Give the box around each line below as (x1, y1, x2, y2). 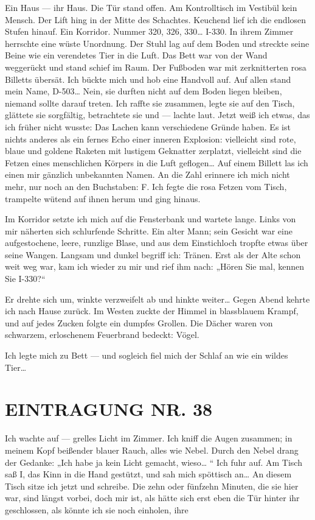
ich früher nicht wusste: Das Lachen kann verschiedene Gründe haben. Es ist (5, 120, 291, 133)
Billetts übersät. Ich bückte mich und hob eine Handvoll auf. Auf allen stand (5, 72, 291, 85)
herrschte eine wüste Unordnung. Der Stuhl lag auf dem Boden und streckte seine (5, 37, 310, 49)
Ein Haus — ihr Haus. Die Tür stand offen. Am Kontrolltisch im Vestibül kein (5, 1, 297, 13)
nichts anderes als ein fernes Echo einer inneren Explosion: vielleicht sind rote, (5, 132, 296, 145)
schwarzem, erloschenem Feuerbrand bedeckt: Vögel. (5, 328, 199, 341)
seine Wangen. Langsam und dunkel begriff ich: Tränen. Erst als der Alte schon (5, 248, 301, 261)
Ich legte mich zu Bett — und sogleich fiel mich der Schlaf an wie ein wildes (5, 349, 288, 362)
